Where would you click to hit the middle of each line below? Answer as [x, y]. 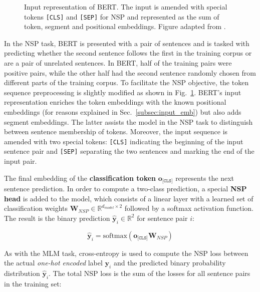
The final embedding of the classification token [80, 178]
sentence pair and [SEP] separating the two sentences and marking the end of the [129, 151]
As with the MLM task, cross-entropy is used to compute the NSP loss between [126, 253]
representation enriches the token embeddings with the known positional [115, 102]
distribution [22, 273]
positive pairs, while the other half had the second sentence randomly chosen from [130, 72]
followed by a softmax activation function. [189, 208]
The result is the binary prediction [57, 218]
